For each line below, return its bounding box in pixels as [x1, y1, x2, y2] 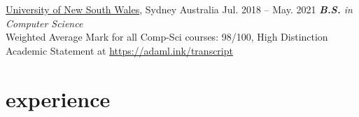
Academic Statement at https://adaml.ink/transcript [6, 43, 233, 57]
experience [6, 84, 111, 113]
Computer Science [6, 15, 83, 30]
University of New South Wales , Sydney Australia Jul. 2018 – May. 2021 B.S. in [6, 2, 353, 16]
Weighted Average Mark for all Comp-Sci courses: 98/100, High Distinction [6, 29, 328, 44]
